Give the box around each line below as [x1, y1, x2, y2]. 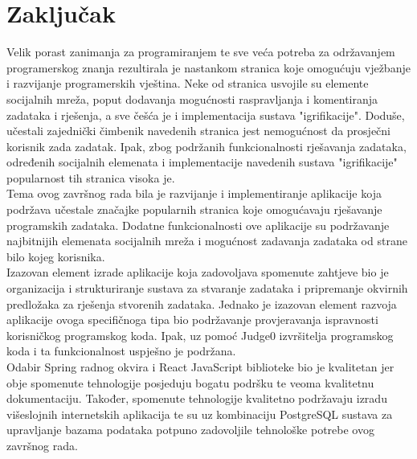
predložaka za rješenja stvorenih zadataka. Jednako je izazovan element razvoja [6, 295, 397, 312]
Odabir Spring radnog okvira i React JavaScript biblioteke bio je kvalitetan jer [6, 359, 395, 375]
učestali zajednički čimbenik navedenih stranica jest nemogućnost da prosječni [6, 122, 391, 139]
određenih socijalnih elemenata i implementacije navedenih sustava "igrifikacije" [6, 154, 398, 170]
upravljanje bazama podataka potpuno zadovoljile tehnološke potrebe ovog [6, 421, 374, 438]
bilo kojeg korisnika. [6, 248, 105, 264]
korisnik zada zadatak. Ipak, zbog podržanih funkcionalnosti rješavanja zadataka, [6, 137, 407, 154]
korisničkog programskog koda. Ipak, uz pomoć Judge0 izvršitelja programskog [6, 326, 394, 343]
